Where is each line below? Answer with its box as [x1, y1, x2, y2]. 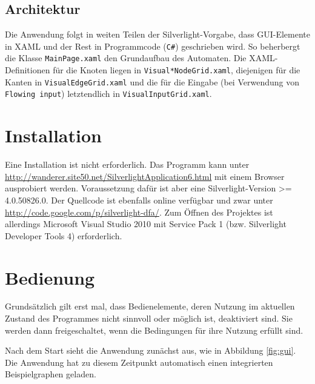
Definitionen [5, 64, 50, 76]
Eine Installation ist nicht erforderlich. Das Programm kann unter [5, 158, 250, 171]
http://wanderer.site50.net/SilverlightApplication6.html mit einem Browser [5, 170, 285, 182]
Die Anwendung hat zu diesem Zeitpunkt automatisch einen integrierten [5, 356, 273, 368]
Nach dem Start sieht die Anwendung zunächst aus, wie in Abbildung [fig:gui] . [5, 344, 296, 357]
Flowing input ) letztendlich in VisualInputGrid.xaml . [5, 87, 212, 100]
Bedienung [5, 265, 95, 290]
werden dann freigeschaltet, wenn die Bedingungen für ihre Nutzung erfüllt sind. [5, 323, 303, 336]
